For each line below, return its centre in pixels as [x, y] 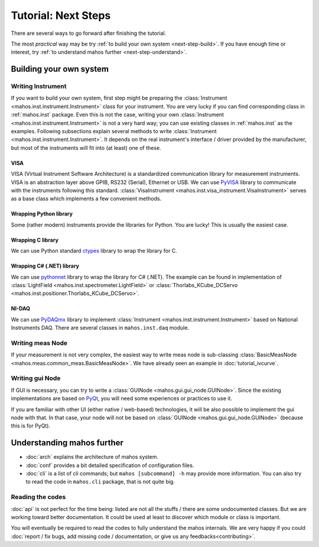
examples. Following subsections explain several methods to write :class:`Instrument [114, 131]
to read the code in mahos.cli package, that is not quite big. [100, 482]
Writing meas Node [39, 343]
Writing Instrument [39, 86]
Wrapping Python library [42, 214]
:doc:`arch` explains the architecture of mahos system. [92, 457]
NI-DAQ [21, 308]
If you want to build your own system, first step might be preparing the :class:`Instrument [119, 98]
